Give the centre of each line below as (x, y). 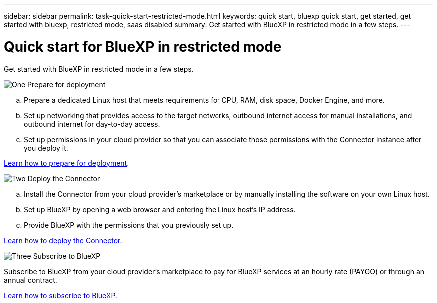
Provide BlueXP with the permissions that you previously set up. (129, 225)
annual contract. (31, 280)
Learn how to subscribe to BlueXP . (61, 295)
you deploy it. (46, 148)
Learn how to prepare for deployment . (67, 163)
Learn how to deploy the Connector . (63, 240)
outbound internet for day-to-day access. (92, 124)
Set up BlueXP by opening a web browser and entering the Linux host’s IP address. (160, 209)
